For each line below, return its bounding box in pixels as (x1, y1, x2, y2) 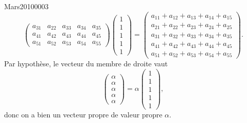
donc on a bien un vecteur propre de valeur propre (4, 109, 162, 119)
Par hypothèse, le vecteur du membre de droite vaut (4, 58, 168, 69)
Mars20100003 (4, 1, 49, 11)
